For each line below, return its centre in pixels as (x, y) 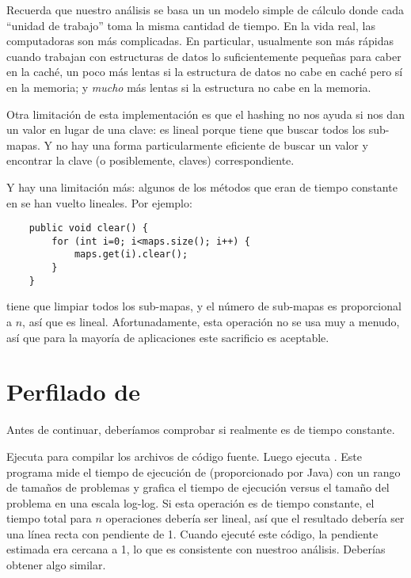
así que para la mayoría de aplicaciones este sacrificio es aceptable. (168, 337)
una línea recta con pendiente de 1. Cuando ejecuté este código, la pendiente (192, 533)
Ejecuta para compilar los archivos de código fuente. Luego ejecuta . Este (184, 456)
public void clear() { (88, 228)
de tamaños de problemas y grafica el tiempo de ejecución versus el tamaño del (198, 487)
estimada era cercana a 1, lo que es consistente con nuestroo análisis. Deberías (196, 549)
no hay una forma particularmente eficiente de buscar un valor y (212, 144)
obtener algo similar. (56, 565)
